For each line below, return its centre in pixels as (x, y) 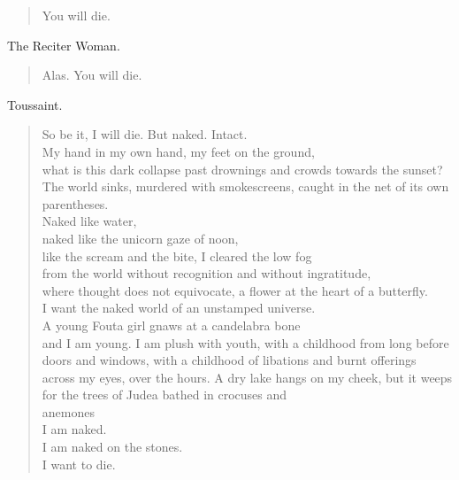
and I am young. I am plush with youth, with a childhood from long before (245, 342)
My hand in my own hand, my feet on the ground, (178, 151)
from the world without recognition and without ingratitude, (207, 273)
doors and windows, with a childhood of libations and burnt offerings (229, 360)
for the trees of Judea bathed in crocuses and (164, 395)
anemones (68, 411)
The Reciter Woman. (64, 45)
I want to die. (79, 464)
